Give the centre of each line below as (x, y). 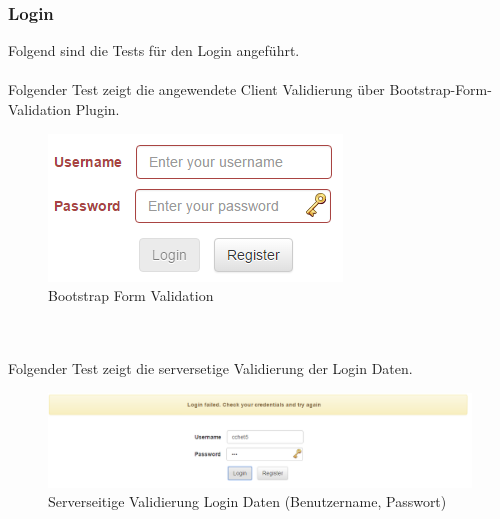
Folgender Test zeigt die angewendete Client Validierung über (196, 89)
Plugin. (97, 109)
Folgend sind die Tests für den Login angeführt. (154, 50)
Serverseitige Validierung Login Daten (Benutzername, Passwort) (247, 501)
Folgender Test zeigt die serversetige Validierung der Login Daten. (210, 367)
